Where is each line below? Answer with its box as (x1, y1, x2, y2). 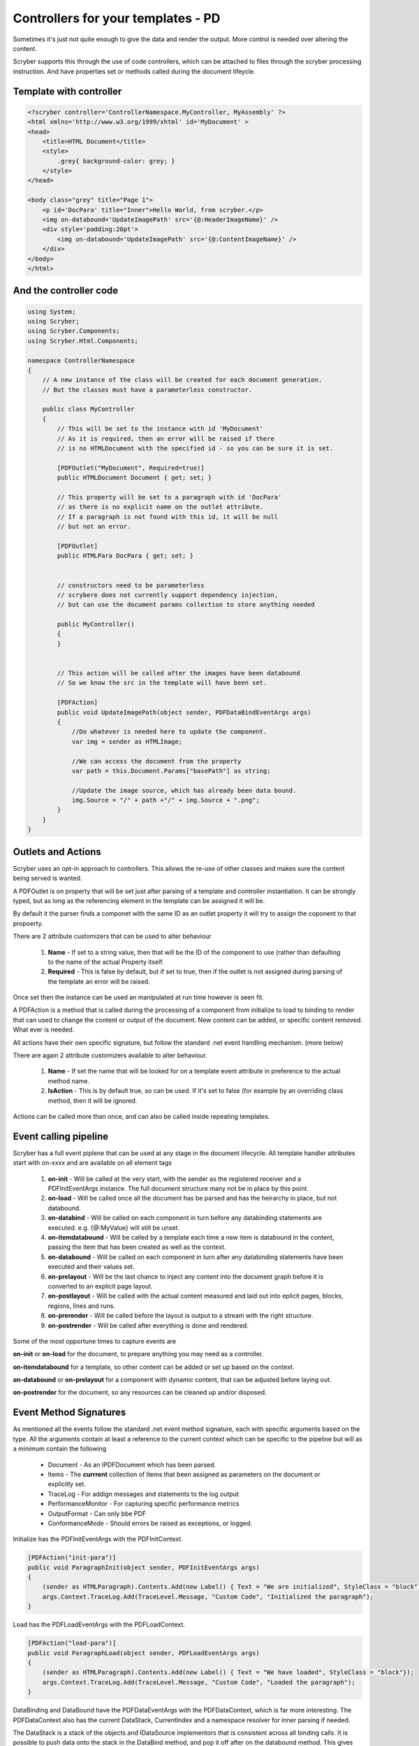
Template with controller (13, 85, 122, 97)
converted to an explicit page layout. (47, 1282, 153, 1290)
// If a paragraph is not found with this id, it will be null (57, 513, 279, 520)
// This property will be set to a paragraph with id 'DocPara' (57, 493, 282, 501)
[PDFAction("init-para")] (27, 1554, 117, 1562)
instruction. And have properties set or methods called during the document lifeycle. (13, 67, 256, 75)
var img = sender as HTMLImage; (71, 738, 183, 745)
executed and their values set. (47, 1263, 135, 1271)
